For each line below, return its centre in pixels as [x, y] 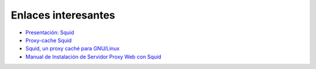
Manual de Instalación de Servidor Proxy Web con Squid [93, 57]
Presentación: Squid [50, 32]
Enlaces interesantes [63, 15]
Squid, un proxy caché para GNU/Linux [73, 49]
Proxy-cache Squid [49, 40]
